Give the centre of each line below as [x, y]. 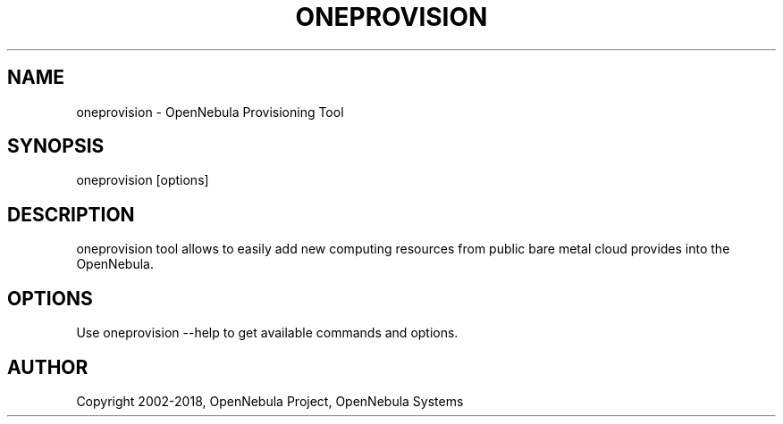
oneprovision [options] [143, 180]
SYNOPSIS [56, 146]
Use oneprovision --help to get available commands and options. [267, 333]
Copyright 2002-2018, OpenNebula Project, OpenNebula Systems [270, 401]
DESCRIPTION [71, 214]
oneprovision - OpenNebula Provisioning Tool [210, 112]
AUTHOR [48, 367]
